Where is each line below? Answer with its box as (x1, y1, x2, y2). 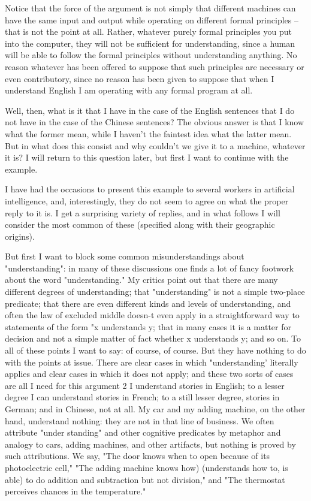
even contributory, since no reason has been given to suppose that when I (5, 72, 274, 84)
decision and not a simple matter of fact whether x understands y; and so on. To (5, 332, 301, 345)
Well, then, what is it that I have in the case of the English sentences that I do (5, 104, 295, 116)
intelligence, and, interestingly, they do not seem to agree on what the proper (5, 194, 289, 207)
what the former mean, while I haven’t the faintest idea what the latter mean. (5, 127, 292, 140)
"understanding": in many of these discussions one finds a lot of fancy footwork (5, 261, 294, 274)
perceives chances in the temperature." (5, 485, 146, 497)
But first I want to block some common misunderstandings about (5, 250, 244, 262)
